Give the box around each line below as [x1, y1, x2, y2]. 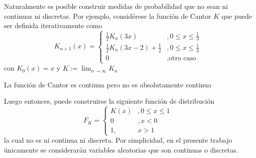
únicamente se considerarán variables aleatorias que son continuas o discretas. [4, 145, 238, 155]
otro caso [168, 54, 196, 62]
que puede [221, 10, 252, 21]
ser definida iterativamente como [4, 20, 102, 31]
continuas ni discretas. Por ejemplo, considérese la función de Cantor [4, 10, 211, 21]
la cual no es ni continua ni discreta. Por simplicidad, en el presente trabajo [4, 135, 232, 145]
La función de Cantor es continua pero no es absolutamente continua [4, 79, 212, 89]
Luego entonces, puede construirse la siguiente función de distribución [4, 96, 215, 106]
